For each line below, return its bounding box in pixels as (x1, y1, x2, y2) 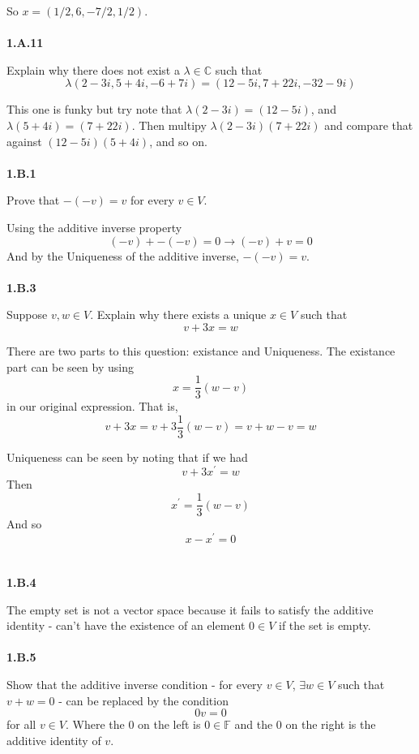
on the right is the (285, 716, 376, 733)
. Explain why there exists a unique (90, 306, 267, 323)
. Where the (65, 716, 125, 733)
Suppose (6, 306, 48, 323)
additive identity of (6, 731, 101, 748)
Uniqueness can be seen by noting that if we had (6, 448, 248, 465)
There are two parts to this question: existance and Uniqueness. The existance (6, 342, 395, 359)
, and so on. (149, 132, 207, 149)
